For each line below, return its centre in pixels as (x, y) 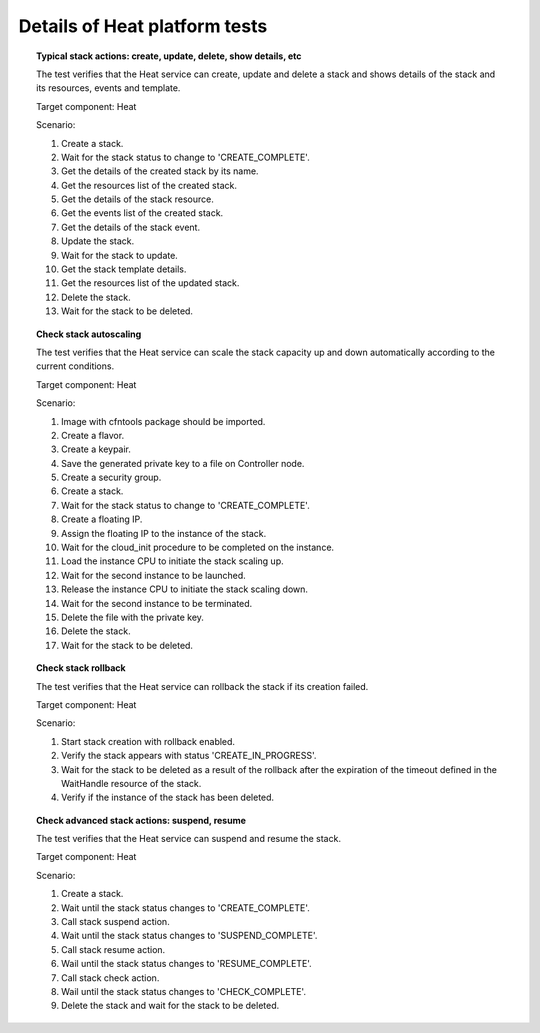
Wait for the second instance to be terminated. (157, 603)
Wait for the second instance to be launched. (154, 575)
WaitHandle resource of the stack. (131, 783)
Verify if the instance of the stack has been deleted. (168, 797)
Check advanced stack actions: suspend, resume (141, 820)
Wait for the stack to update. (120, 255)
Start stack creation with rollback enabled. (148, 741)
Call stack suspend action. (115, 922)
